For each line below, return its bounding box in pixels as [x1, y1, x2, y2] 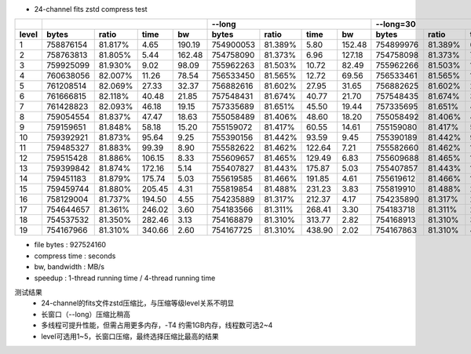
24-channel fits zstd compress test [34, 5, 148, 13]
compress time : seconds [34, 251, 116, 261]
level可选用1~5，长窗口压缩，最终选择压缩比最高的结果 [41, 331, 219, 341]
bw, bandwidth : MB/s [34, 262, 105, 272]
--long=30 [375, 19, 416, 30]
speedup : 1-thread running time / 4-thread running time [34, 273, 216, 283]
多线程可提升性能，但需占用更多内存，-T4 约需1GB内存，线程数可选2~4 [41, 320, 273, 330]
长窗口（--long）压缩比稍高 [41, 309, 131, 319]
